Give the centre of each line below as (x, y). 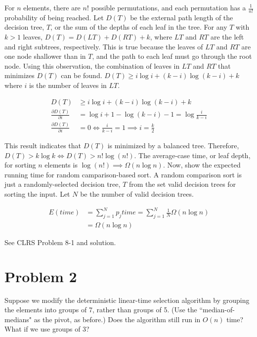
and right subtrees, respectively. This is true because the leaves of (104, 46)
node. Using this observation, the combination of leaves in (92, 65)
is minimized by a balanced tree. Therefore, (173, 146)
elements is (61, 165)
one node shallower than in (45, 56)
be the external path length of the (182, 17)
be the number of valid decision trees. (137, 194)
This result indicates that (43, 146)
